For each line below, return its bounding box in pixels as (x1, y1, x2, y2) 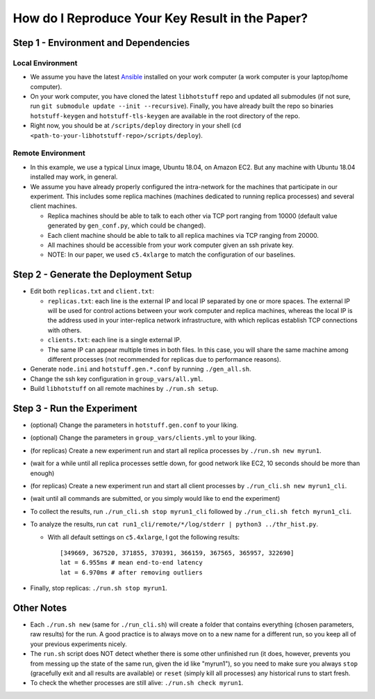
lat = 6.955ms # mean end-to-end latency (60, 559, 203, 567)
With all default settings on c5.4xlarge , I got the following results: (47, 533, 240, 541)
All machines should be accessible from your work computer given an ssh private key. (47, 241, 294, 249)
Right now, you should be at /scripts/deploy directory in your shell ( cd (30, 122, 242, 130)
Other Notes (12, 602, 67, 613)
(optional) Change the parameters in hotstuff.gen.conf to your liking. (30, 421, 239, 429)
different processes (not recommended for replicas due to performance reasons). (47, 355, 281, 363)
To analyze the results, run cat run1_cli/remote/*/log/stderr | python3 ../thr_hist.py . (30, 520, 319, 529)
